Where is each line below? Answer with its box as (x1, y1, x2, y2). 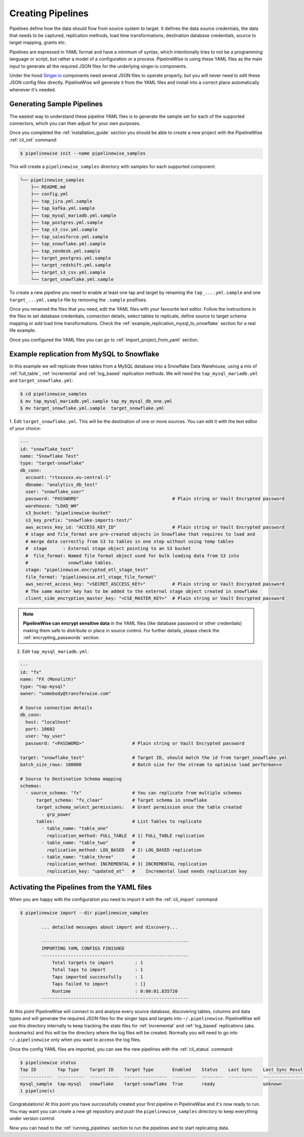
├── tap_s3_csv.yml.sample (30, 226, 98, 233)
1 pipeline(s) (20, 1088, 55, 1094)
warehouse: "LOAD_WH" (25, 503, 80, 509)
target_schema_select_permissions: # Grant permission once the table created (36, 804, 242, 810)
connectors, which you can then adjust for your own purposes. (9, 120, 141, 126)
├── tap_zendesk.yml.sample (30, 248, 101, 254)
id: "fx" (20, 669, 42, 675)
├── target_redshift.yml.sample (30, 262, 111, 268)
